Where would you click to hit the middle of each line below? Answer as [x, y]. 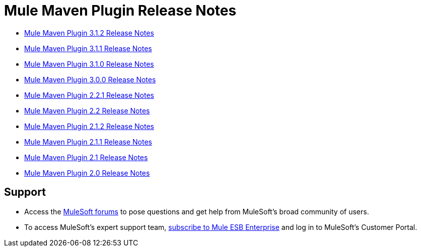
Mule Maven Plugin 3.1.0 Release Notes [89, 64]
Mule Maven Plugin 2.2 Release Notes [87, 110]
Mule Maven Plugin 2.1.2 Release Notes [89, 126]
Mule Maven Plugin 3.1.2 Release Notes [89, 33]
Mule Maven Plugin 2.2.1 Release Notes [89, 95]
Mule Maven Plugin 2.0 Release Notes [87, 173]
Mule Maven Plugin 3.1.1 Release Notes [88, 48]
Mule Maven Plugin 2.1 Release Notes [86, 157]
